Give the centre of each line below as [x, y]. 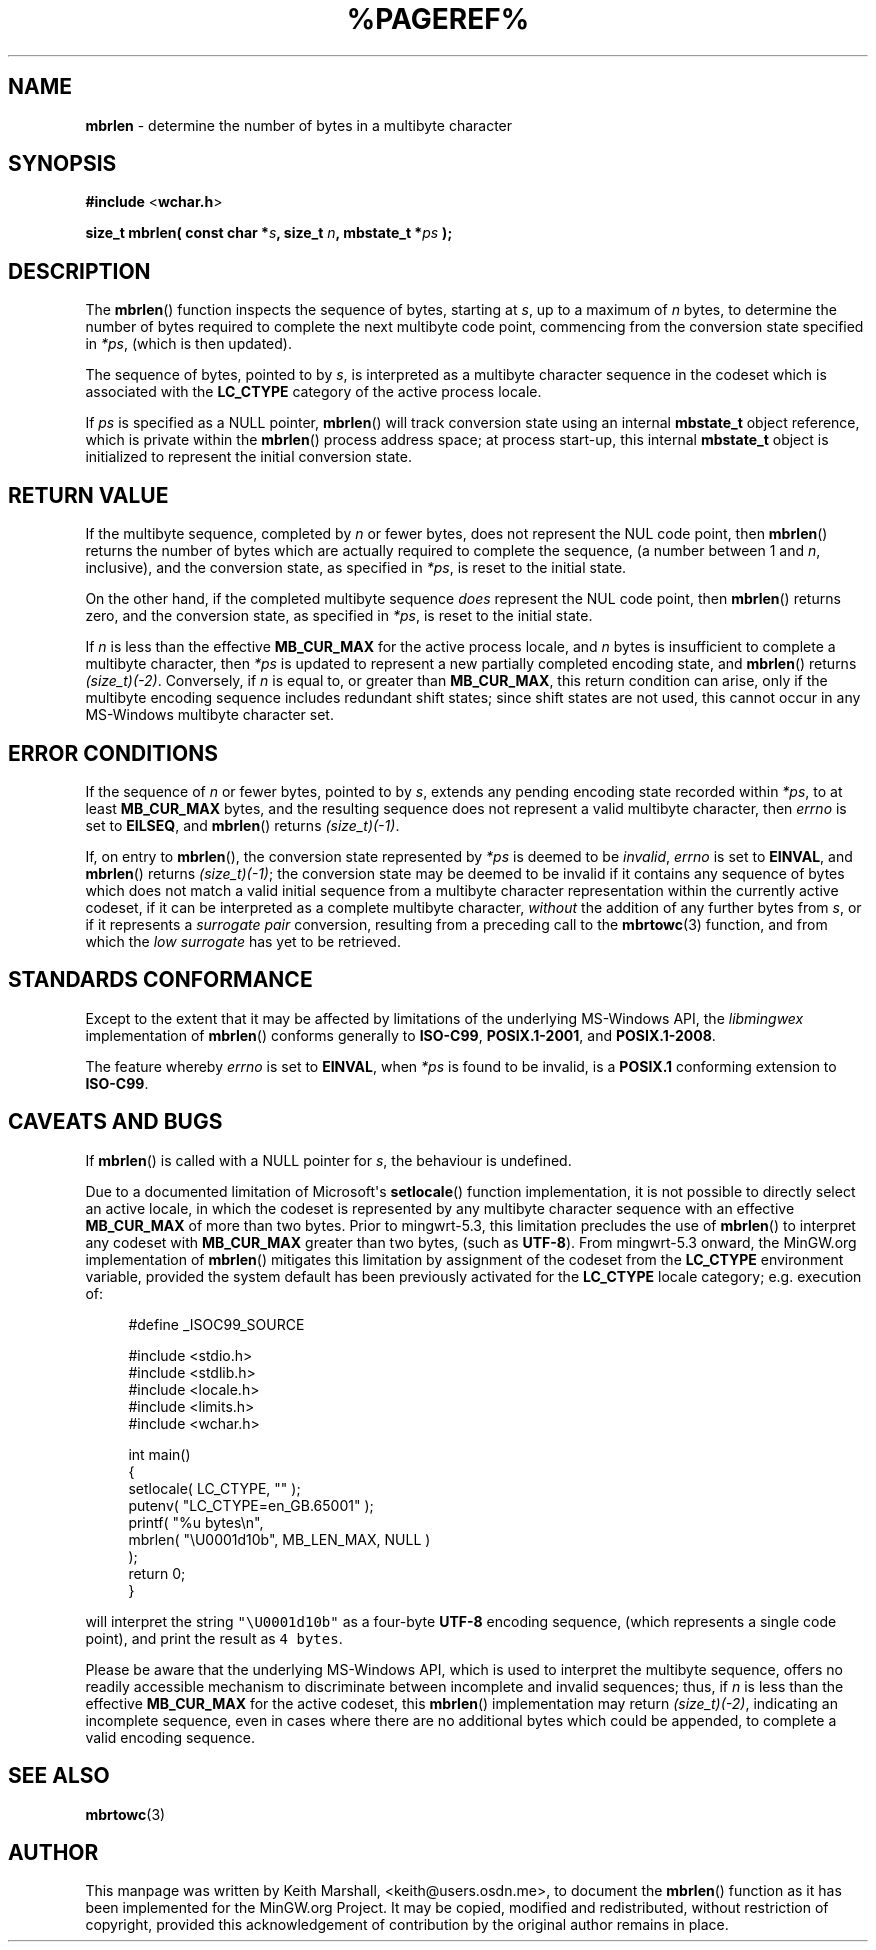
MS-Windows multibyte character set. [209, 715]
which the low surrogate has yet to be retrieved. [243, 941]
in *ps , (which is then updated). [188, 344]
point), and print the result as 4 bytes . [214, 1638]
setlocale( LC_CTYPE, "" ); [214, 1488]
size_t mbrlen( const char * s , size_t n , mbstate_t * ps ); [269, 233]
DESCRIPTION [79, 271]
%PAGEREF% [438, 19]
